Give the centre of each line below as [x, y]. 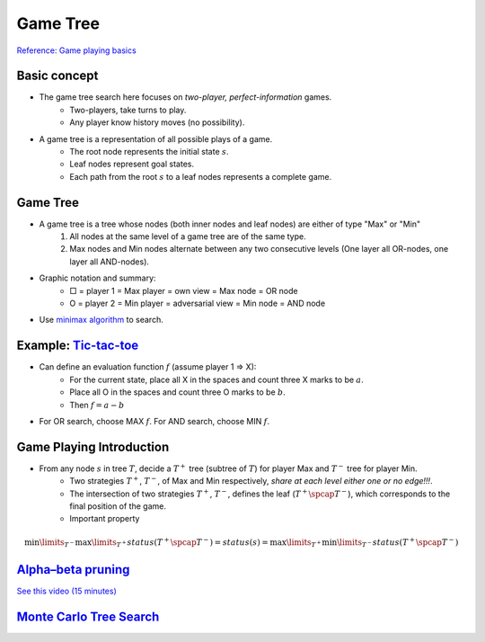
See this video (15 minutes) [66, 591]
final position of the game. [118, 506]
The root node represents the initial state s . [149, 152]
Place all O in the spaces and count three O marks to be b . [178, 392]
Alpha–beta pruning [73, 570]
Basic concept [57, 76]
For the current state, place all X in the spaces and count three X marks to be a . [216, 379]
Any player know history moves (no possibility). [157, 122]
